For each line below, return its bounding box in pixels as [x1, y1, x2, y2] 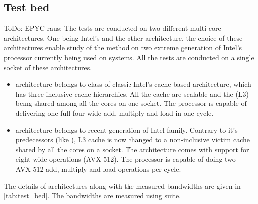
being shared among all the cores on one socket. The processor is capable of [15, 98, 247, 108]
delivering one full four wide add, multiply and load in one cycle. [15, 107, 214, 118]
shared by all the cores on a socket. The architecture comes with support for [15, 144, 249, 154]
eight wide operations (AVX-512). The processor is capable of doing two [15, 154, 236, 164]
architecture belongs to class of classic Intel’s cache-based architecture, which [15, 79, 251, 89]
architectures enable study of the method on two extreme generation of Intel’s [4, 42, 242, 53]
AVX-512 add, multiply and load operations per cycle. [15, 163, 181, 174]
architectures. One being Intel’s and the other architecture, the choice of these [4, 32, 243, 43]
